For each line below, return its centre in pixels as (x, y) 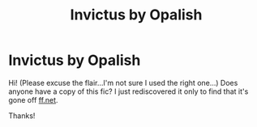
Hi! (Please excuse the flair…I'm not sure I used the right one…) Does (123, 83)
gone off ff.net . (33, 99)
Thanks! (22, 116)
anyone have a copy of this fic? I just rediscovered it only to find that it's (128, 91)
